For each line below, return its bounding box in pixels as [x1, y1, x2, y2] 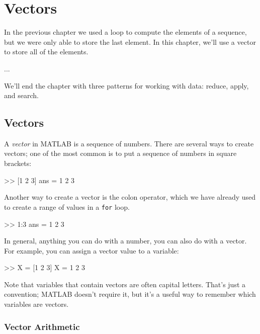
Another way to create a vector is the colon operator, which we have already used [4, 192, 256, 202]
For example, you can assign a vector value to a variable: [4, 245, 179, 256]
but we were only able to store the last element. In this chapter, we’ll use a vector [4, 36, 256, 47]
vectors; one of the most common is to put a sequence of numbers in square [4, 148, 237, 158]
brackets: [4, 158, 32, 169]
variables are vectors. [4, 299, 69, 309]
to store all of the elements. [4, 46, 89, 57]
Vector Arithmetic [4, 320, 80, 332]
